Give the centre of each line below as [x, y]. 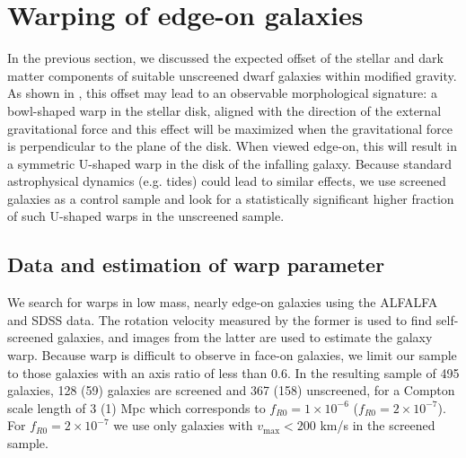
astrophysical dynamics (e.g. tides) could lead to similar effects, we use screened [227, 181]
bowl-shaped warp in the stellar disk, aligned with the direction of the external [224, 110]
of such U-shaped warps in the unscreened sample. [146, 216]
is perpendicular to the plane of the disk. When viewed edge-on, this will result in [232, 146]
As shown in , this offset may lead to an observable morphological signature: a [222, 93]
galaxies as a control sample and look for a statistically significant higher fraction [231, 198]
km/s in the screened [378, 425]
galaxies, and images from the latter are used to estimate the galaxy [245, 337]
